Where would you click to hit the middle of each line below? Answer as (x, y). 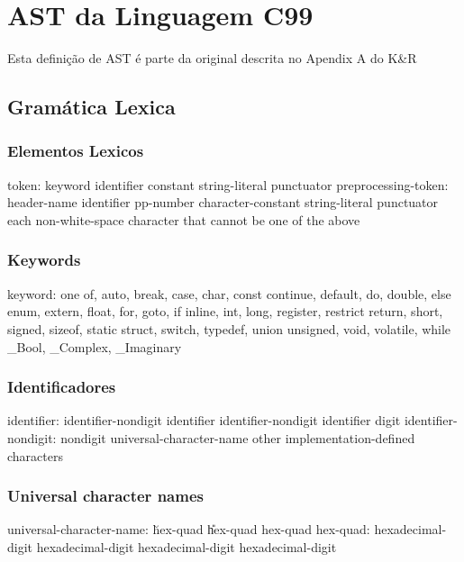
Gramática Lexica (91, 107)
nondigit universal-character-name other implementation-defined (238, 437)
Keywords (44, 260)
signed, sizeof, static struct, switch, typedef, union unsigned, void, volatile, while (229, 328)
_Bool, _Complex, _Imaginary (95, 346)
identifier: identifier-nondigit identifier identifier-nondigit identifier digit (204, 420)
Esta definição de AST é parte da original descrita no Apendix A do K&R (212, 58)
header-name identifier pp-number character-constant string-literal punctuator (223, 202)
